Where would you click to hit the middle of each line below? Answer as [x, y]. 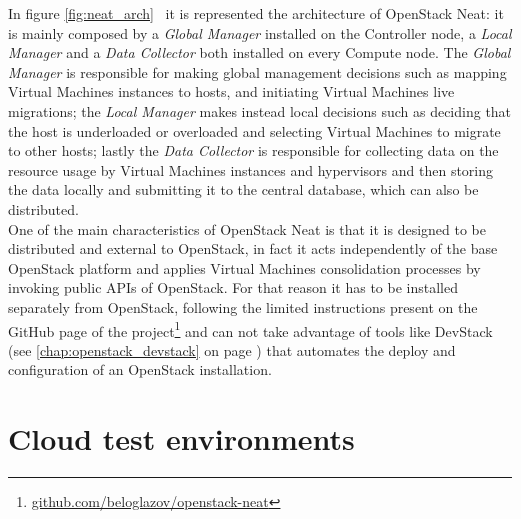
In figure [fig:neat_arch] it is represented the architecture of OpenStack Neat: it [256, 13]
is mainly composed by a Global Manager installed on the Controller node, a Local [260, 32]
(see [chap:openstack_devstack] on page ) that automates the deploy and [232, 349]
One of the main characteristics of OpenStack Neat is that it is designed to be [247, 228]
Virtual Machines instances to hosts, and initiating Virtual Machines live [231, 91]
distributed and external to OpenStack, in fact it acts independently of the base [253, 248]
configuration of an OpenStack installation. [140, 369]
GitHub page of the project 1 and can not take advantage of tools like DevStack [250, 329]
